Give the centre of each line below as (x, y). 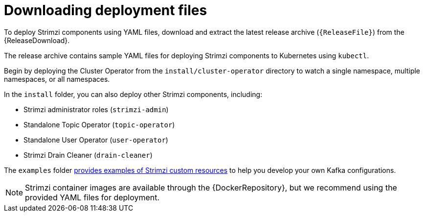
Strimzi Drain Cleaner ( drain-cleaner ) (88, 155)
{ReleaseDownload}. (37, 40)
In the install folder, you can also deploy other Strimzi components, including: (133, 94)
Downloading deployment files (106, 10)
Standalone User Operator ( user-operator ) (96, 140)
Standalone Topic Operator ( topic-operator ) (99, 124)
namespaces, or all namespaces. (57, 79)
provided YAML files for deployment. (92, 197)
